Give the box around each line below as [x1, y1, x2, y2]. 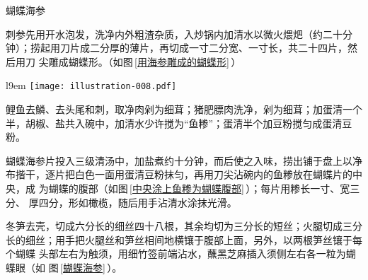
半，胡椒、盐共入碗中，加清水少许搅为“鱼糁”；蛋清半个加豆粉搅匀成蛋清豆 [6, 115, 352, 130]
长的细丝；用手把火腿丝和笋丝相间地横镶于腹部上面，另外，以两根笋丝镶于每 [6, 232, 362, 247]
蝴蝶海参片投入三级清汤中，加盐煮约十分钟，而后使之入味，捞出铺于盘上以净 [6, 153, 362, 168]
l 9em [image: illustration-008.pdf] [6, 78, 177, 93]
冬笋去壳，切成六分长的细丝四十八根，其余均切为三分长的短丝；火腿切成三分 [6, 218, 362, 233]
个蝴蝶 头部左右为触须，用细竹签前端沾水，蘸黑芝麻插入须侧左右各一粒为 [6, 246, 346, 261]
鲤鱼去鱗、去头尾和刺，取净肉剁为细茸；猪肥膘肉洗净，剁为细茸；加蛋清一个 [6, 102, 362, 117]
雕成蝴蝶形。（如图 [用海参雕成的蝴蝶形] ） [48, 54, 241, 69]
